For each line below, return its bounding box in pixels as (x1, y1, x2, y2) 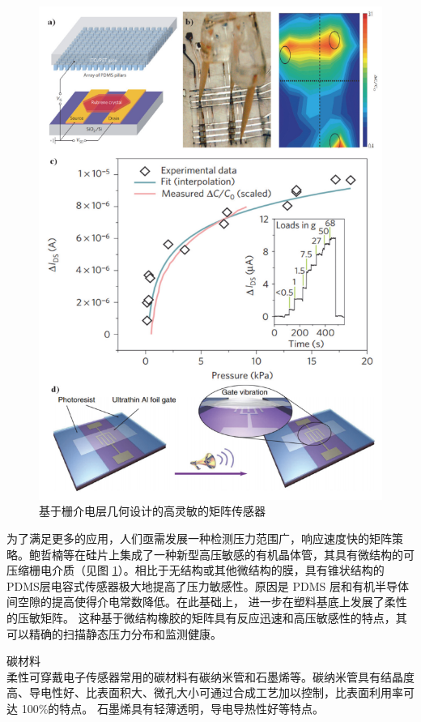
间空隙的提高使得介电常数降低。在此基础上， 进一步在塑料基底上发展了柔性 (6, 593, 407, 610)
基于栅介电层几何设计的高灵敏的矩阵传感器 (39, 502, 266, 519)
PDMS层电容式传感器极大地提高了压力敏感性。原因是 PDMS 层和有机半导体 (6, 577, 410, 594)
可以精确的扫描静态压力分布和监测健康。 (6, 625, 222, 642)
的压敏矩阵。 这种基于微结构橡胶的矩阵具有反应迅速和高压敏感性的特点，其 (6, 609, 407, 626)
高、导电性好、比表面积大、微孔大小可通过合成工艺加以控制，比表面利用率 (6, 684, 403, 701)
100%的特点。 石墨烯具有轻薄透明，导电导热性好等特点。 (21, 699, 324, 716)
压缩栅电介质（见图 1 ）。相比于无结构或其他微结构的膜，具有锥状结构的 (6, 562, 385, 579)
